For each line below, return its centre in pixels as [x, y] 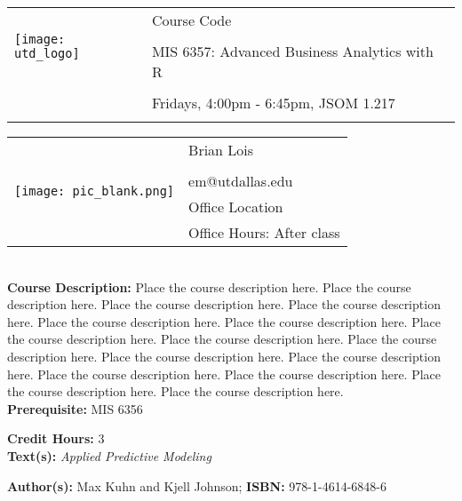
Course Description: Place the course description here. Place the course [209, 286]
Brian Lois [221, 150]
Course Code [191, 20]
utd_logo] [47, 53]
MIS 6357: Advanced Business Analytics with [292, 51]
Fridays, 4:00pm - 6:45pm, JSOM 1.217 [273, 103]
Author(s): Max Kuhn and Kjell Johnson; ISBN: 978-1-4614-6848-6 [197, 485]
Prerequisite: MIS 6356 [75, 408]
